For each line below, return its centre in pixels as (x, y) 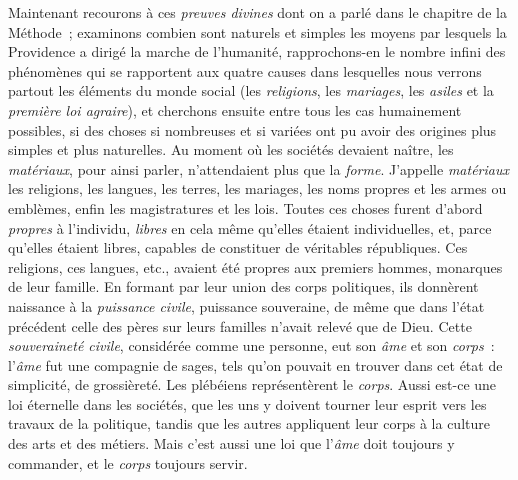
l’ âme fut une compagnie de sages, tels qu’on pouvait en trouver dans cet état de (255, 364)
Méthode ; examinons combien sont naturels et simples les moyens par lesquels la (257, 31)
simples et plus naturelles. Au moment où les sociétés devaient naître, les (231, 149)
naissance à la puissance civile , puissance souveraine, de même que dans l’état (246, 305)
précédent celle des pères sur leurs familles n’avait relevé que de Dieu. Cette (240, 325)
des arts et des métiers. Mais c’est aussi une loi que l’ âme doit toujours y (231, 443)
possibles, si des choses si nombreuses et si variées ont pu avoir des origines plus (252, 129)
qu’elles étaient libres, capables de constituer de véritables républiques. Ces (238, 247)
